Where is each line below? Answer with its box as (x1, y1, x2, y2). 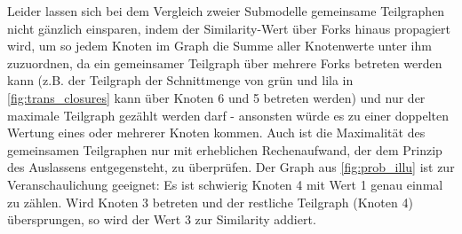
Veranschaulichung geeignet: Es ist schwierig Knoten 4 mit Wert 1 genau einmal (7, 175, 443, 193)
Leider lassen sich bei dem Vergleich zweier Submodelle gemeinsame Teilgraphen (7, 2, 445, 19)
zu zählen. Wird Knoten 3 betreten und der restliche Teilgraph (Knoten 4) (7, 192, 413, 211)
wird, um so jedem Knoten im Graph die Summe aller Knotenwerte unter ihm (7, 36, 432, 55)
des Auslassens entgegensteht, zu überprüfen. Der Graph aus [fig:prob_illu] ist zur (7, 158, 455, 176)
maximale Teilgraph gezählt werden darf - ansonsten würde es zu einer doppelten (7, 105, 450, 124)
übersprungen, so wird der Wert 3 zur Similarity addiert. (7, 210, 316, 229)
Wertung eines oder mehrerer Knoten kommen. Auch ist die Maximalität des (7, 123, 426, 142)
